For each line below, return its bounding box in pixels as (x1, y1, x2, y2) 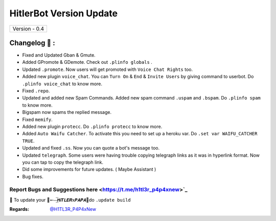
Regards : (9, 206, 30, 212)
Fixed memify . (22, 116, 53, 122)
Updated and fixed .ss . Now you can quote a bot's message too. (22, 145, 160, 151)
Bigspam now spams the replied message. (22, 109, 112, 115)
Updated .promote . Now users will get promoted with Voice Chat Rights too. (22, 66, 193, 72)
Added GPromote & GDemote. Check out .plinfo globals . (22, 59, 153, 65)
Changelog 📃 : (9, 38, 56, 47)
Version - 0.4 (12, 25, 44, 32)
